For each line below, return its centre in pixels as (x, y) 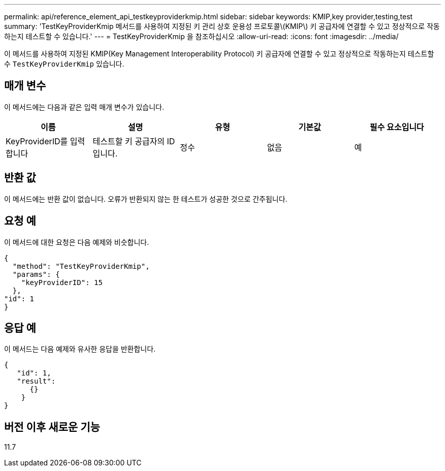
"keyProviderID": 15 (62, 282)
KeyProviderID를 (37, 141)
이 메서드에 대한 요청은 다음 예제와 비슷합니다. (77, 242)
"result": (36, 381)
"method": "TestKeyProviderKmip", (81, 266)
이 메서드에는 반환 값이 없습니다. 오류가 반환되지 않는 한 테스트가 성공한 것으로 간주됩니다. (146, 199)
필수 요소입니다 (397, 127)
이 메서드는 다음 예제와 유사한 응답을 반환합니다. (80, 349)
